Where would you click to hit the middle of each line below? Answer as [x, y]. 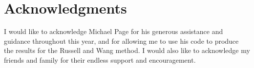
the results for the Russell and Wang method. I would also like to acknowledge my [127, 50]
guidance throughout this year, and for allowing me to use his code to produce [121, 41]
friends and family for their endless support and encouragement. [100, 59]
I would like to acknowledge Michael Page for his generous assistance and [114, 31]
